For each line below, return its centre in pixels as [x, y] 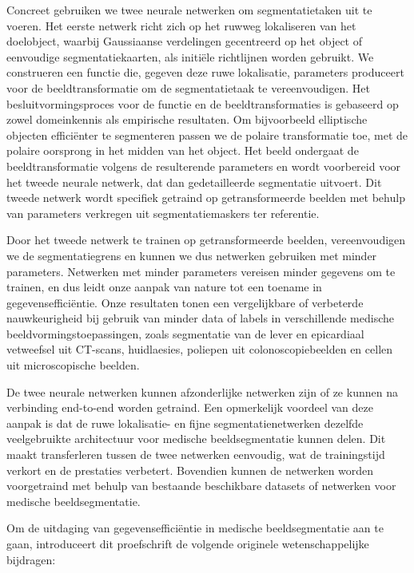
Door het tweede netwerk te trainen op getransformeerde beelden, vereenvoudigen [206, 240]
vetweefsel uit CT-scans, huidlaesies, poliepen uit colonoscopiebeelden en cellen [200, 349]
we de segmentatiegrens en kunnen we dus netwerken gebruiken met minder [192, 255]
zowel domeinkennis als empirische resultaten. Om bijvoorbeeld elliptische [187, 119]
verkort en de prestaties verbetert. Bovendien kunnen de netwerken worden [190, 470]
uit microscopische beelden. [73, 365]
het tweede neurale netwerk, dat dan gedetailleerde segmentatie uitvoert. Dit [194, 182]
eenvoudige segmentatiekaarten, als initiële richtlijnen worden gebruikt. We [190, 56]
